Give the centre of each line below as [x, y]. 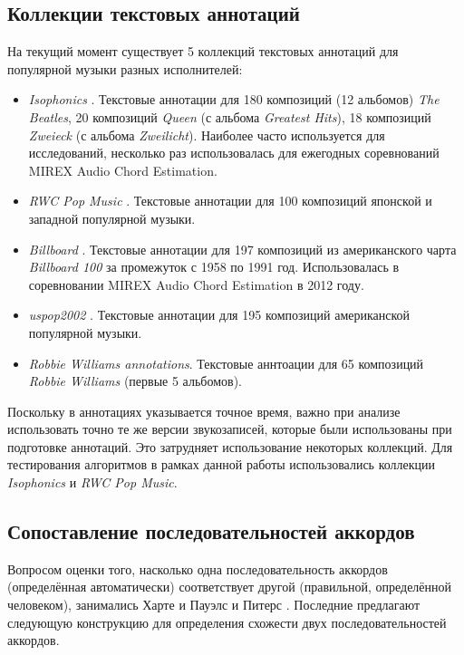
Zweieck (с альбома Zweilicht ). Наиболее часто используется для [207, 135]
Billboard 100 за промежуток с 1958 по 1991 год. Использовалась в [214, 267]
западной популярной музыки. [112, 218]
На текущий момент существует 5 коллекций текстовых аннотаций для [203, 51]
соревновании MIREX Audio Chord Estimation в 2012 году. [196, 284]
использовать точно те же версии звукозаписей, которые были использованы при [230, 429]
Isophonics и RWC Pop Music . [92, 482]
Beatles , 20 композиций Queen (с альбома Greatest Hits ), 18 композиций [230, 116]
